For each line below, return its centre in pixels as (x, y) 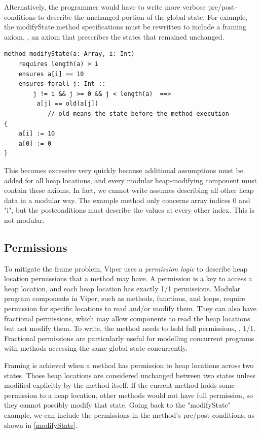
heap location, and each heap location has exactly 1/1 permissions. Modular (122, 288)
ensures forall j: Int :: (62, 84)
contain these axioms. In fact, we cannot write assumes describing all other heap (129, 190)
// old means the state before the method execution (138, 113)
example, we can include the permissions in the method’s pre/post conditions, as (129, 414)
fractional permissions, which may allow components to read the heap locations (127, 318)
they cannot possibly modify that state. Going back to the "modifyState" (117, 405)
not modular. (24, 220)
